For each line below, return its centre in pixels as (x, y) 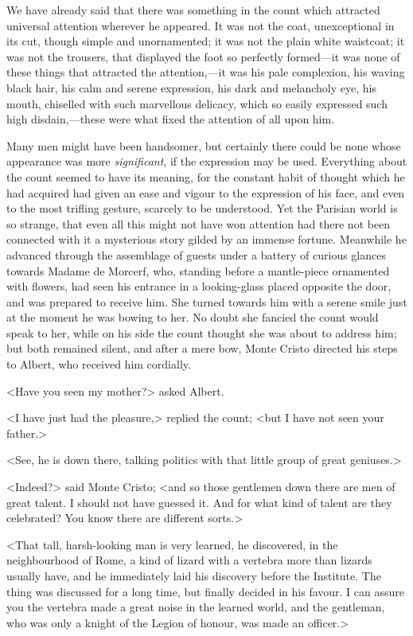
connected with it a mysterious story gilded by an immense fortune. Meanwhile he (206, 239)
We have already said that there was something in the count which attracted (193, 10)
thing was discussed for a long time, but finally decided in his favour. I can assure (205, 591)
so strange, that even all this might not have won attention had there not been (199, 223)
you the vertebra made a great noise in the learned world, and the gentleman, (196, 607)
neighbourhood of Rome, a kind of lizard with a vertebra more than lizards (189, 560)
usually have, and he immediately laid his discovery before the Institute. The (194, 576)
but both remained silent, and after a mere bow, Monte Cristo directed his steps (202, 348)
